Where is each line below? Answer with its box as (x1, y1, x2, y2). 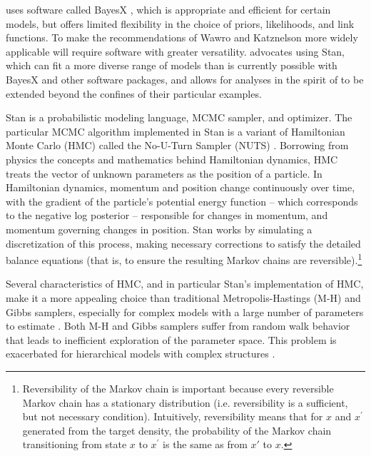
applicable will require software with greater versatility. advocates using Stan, (6, 44, 345, 59)
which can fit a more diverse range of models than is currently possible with (6, 58, 337, 73)
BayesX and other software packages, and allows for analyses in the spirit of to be (6, 71, 364, 86)
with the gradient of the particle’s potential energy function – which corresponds (6, 193, 358, 208)
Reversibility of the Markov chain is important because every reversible (22, 380, 334, 395)
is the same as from (163, 437, 248, 452)
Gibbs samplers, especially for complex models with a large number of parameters (6, 304, 364, 319)
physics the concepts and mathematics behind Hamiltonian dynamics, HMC (6, 151, 338, 166)
